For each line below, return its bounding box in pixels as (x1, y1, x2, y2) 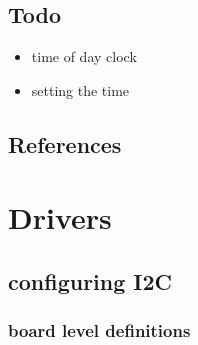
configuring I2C (8, 265, 173, 296)
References (8, 128, 122, 159)
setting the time (31, 79, 130, 100)
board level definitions (8, 318, 191, 343)
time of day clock (31, 46, 137, 67)
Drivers (8, 197, 112, 238)
